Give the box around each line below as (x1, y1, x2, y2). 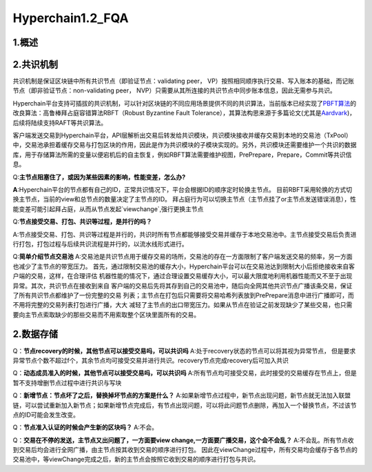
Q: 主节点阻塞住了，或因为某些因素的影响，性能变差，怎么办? (12, 173, 186, 181)
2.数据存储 (12, 328, 59, 340)
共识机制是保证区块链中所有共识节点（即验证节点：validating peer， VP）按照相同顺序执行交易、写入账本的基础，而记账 (12, 77, 355, 86)
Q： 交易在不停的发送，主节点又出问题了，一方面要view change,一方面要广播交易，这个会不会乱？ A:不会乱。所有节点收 (12, 435, 354, 444)
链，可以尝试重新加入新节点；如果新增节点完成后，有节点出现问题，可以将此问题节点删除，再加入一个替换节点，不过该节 (12, 401, 357, 409)
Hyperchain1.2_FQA (12, 10, 129, 26)
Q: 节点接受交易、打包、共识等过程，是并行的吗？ (12, 217, 152, 226)
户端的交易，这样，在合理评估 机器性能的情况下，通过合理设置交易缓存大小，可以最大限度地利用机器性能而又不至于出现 (12, 272, 353, 280)
